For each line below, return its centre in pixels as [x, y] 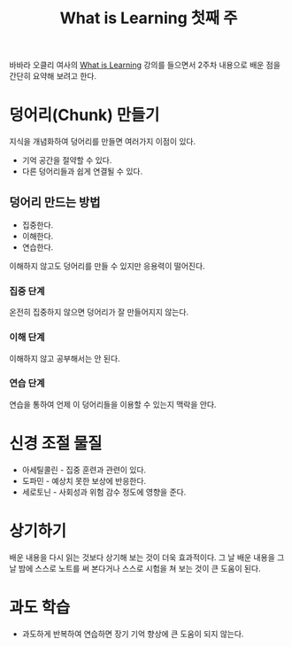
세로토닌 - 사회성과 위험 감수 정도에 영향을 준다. [104, 492]
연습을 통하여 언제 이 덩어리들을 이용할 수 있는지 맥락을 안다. [113, 404]
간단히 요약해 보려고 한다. [53, 76]
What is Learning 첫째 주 [149, 18]
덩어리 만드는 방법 [55, 202]
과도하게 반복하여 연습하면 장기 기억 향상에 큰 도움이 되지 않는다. [133, 634]
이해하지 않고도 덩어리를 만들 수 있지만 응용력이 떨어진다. [107, 266]
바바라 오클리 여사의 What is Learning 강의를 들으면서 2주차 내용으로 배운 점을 [145, 65]
